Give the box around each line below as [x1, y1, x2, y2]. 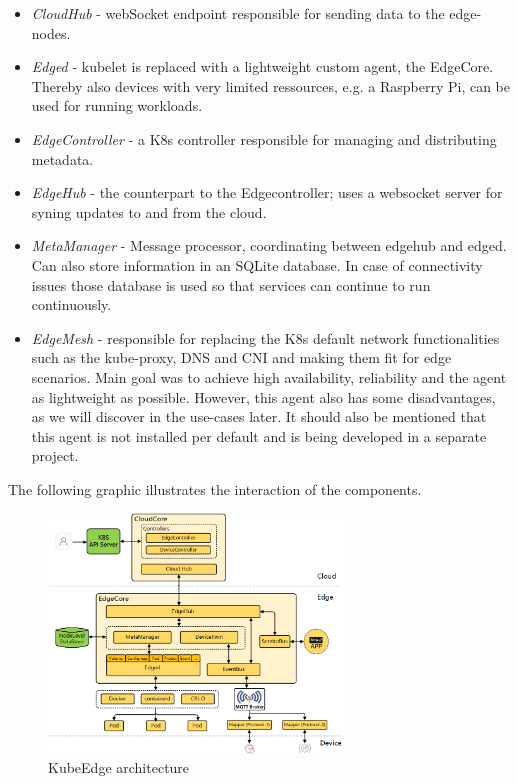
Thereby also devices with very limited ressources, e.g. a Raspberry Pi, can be [31, 75, 511, 96]
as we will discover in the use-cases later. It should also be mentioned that [31, 406, 487, 427]
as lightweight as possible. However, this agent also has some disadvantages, [31, 386, 496, 407]
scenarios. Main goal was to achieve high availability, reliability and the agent [31, 366, 507, 387]
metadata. [31, 148, 94, 169]
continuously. [31, 294, 112, 315]
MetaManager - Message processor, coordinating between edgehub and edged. [31, 235, 507, 256]
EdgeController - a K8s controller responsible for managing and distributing [31, 128, 497, 149]
